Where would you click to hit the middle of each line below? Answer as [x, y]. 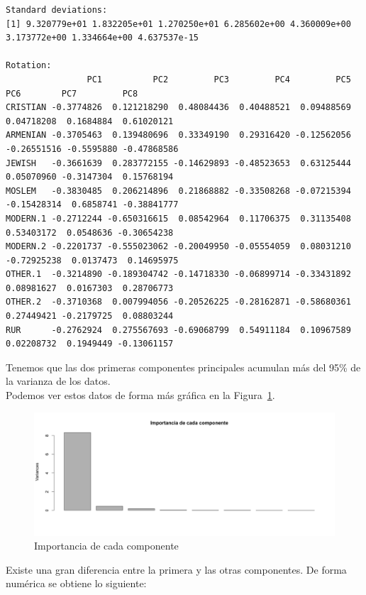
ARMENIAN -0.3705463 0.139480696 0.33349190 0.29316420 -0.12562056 [178, 135]
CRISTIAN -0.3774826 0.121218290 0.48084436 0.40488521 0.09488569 [178, 108]
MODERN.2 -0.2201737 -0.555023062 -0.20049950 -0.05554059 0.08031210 [178, 247]
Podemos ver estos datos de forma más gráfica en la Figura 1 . [140, 395]
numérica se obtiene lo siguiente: [76, 583]
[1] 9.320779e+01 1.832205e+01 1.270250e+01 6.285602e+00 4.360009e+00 [178, 24]
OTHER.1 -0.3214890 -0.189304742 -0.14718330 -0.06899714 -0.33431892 [178, 274]
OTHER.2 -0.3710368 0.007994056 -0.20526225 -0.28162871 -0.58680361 [178, 302]
